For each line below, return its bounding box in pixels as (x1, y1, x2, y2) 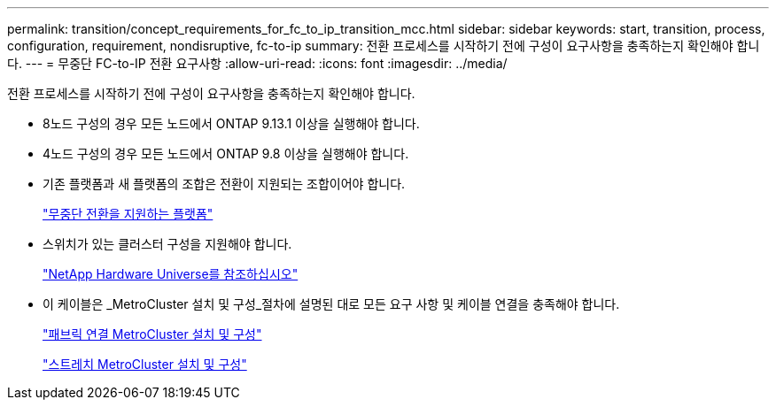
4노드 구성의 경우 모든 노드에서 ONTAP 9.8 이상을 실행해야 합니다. (43, 146, 409, 161)
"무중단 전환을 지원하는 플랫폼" (43, 206, 213, 221)
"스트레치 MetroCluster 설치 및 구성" (43, 357, 247, 372)
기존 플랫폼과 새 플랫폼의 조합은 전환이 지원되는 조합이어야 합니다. (43, 176, 406, 191)
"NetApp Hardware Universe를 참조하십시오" (43, 266, 299, 281)
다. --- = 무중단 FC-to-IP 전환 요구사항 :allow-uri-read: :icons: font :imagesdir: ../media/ (7, 56, 508, 71)
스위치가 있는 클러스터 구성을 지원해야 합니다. (43, 236, 292, 251)
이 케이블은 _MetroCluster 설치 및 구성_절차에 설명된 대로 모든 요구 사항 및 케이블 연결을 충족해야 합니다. (43, 296, 620, 311)
